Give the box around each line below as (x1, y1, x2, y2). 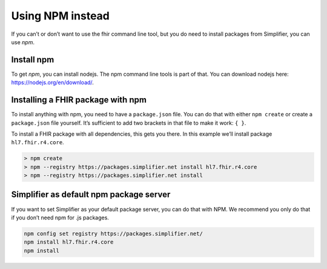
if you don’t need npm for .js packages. (11, 214, 109, 221)
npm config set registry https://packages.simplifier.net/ (24, 230, 203, 237)
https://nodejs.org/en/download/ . (11, 79, 94, 86)
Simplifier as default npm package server (11, 190, 171, 200)
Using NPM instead (11, 9, 110, 22)
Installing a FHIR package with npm (11, 95, 147, 105)
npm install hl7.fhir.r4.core (24, 239, 114, 245)
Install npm (11, 55, 54, 65)
